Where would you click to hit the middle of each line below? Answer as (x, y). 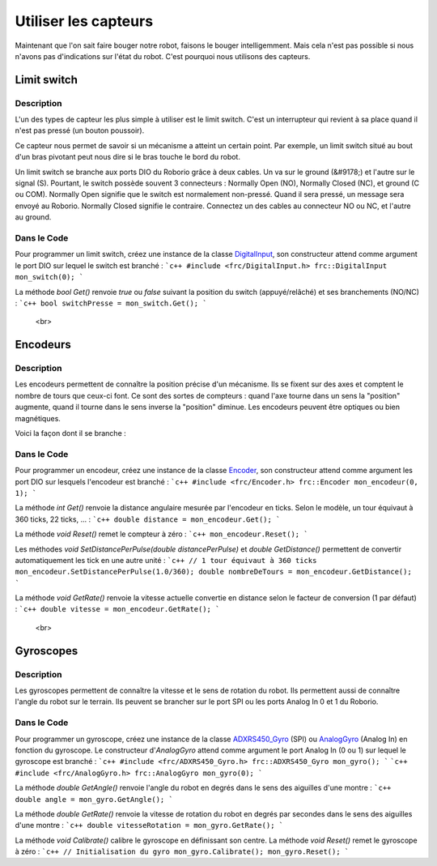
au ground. (33, 217)
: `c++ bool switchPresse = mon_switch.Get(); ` (111, 303)
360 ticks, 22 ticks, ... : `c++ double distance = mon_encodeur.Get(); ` (148, 519)
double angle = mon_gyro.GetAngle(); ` (94, 799)
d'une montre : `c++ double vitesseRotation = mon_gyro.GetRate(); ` (149, 825)
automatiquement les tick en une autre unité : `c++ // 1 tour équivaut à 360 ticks (166, 560)
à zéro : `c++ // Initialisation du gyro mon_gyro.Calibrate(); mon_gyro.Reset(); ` (182, 851)
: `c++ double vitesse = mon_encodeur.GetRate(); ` (117, 609)
